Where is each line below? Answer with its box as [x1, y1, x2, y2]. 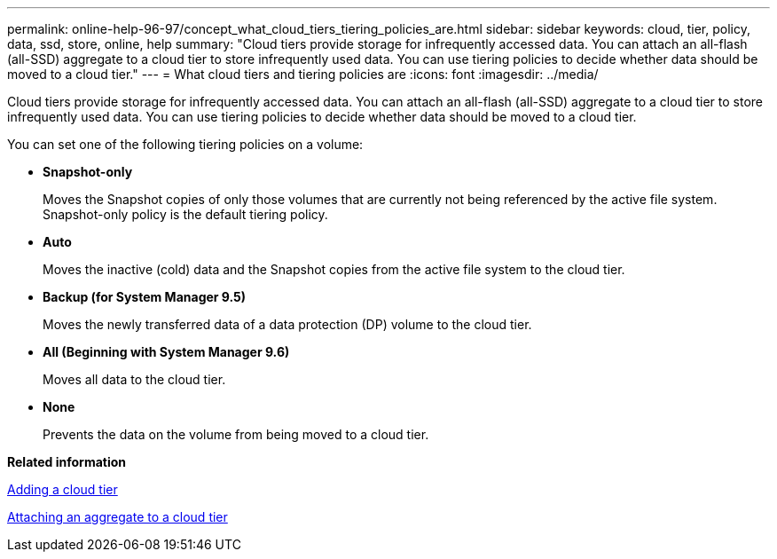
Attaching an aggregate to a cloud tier [7, 509, 228, 524]
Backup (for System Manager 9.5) [43, 289, 247, 304]
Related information [7, 454, 127, 469]
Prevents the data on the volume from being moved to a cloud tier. [43, 427, 429, 442]
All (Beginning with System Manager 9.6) [43, 344, 290, 359]
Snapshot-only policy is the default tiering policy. [43, 207, 328, 222]
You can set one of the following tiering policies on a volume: [7, 137, 364, 152]
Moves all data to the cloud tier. [43, 372, 226, 387]
